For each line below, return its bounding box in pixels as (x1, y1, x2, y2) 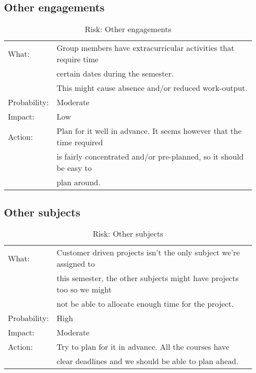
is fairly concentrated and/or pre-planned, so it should (56, 151, 244, 163)
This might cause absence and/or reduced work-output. (56, 82, 248, 94)
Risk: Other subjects (93, 228, 163, 240)
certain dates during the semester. (56, 68, 174, 80)
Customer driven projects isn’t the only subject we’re (56, 247, 240, 258)
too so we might (56, 284, 112, 295)
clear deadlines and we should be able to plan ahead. (56, 355, 239, 367)
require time (56, 53, 98, 65)
